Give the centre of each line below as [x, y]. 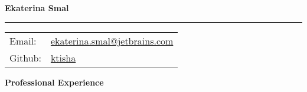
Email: [23, 40]
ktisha [63, 57]
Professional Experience [54, 82]
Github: [25, 57]
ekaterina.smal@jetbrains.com [112, 40]
